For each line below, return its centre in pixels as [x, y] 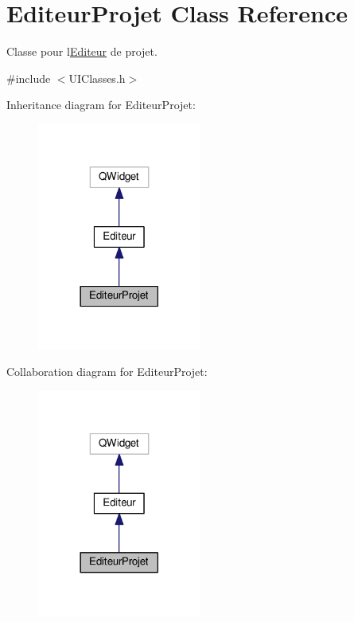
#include [29, 78]
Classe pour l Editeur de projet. [82, 51]
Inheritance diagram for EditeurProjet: [101, 105]
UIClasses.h [97, 78]
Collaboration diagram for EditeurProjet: [107, 372]
